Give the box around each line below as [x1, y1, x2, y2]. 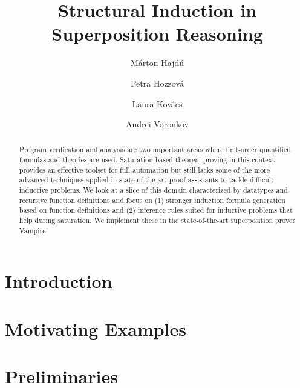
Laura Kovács [132, 97, 183, 110]
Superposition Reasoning [51, 21, 263, 46]
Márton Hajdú [131, 56, 184, 69]
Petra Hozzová [130, 76, 184, 89]
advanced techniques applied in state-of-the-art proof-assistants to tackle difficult [19, 175, 274, 185]
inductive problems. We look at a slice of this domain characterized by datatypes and [19, 185, 288, 195]
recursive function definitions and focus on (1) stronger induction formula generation [19, 195, 285, 205]
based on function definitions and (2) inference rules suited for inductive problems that [19, 205, 293, 215]
